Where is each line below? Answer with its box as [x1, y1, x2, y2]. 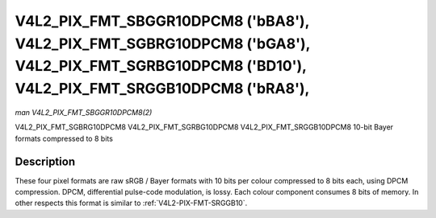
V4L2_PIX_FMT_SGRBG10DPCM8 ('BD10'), [15, 57, 307, 76]
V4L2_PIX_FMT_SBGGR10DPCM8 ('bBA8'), [15, 12, 310, 30]
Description [15, 154, 76, 168]
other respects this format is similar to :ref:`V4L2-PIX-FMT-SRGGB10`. [15, 198, 248, 208]
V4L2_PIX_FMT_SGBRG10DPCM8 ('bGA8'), [15, 35, 311, 52]
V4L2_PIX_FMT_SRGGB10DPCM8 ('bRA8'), [15, 80, 310, 98]
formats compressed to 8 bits [15, 134, 113, 143]
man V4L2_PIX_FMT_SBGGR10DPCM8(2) [15, 107, 153, 117]
